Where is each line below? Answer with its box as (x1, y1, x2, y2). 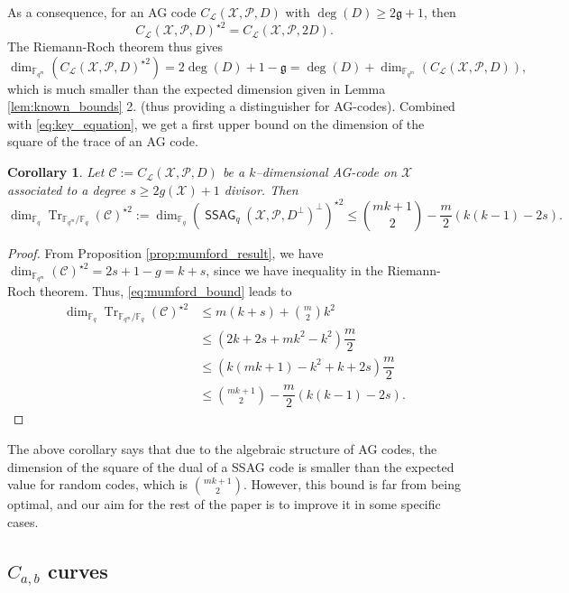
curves (47, 556, 108, 584)
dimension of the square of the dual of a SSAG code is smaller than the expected (7, 457, 454, 476)
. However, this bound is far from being (243, 475, 461, 494)
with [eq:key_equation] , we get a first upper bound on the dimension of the (7, 114, 425, 133)
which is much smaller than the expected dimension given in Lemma (7, 79, 386, 97)
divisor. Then (224, 180, 298, 199)
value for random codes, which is (7, 475, 188, 494)
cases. (7, 512, 39, 531)
